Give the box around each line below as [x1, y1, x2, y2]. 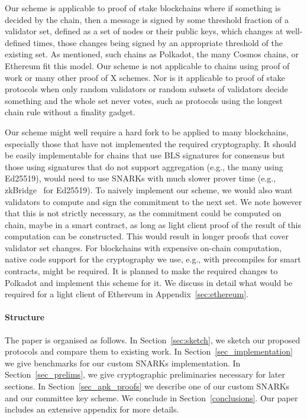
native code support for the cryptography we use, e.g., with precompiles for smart [5, 253, 301, 265]
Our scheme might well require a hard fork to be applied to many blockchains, [5, 125, 289, 138]
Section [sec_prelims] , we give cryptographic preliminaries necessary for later [5, 368, 285, 381]
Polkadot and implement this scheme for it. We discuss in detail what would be [5, 276, 293, 288]
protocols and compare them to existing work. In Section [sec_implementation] [5, 345, 293, 358]
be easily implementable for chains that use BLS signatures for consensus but [5, 149, 285, 161]
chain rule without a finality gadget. [5, 106, 135, 118]
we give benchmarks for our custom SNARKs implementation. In [5, 356, 241, 369]
